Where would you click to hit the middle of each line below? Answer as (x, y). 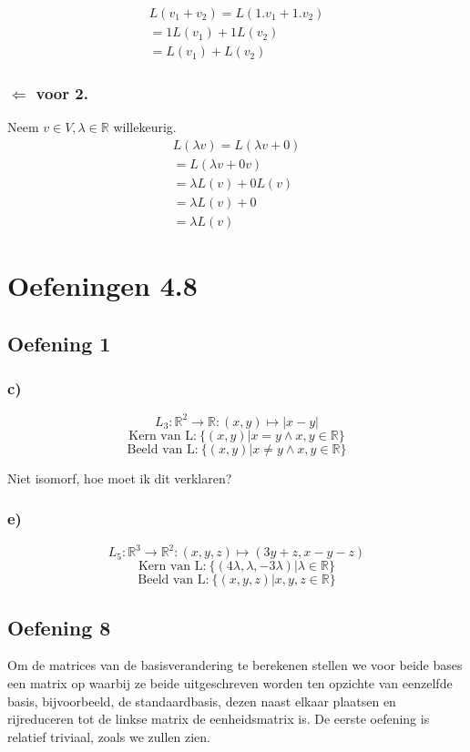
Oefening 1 (59, 343)
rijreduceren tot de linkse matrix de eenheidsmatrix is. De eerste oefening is (219, 719)
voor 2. (62, 93)
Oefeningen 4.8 (102, 285)
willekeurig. (145, 127)
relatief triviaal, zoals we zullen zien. (109, 736)
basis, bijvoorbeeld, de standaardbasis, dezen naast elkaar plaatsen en (202, 701)
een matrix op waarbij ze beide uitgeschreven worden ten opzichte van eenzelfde (230, 683)
